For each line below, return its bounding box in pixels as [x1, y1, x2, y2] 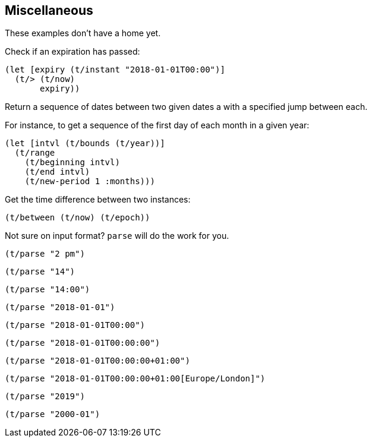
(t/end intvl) [24, 167, 90, 177]
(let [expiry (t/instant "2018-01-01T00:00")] [5, 65, 225, 75]
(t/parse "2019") [5, 392, 85, 402]
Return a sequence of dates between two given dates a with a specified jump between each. [5, 102, 368, 112]
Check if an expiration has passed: [5, 46, 140, 57]
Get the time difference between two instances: [5, 194, 191, 205]
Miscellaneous [5, 3, 93, 18]
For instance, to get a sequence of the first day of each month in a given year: [5, 120, 310, 131]
